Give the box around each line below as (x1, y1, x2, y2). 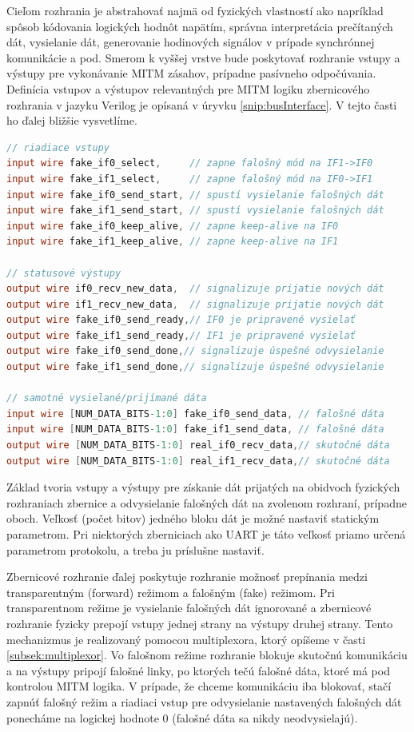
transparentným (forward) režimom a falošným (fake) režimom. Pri (6, 583, 335, 600)
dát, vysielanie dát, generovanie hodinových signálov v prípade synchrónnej (6, 34, 375, 50)
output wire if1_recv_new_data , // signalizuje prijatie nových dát (6, 298, 384, 310)
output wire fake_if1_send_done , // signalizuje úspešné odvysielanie (6, 361, 384, 373)
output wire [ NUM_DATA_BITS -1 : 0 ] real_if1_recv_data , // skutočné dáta (6, 455, 390, 467)
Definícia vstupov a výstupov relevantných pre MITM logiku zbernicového (6, 80, 370, 97)
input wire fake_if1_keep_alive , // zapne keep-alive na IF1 (6, 236, 339, 248)
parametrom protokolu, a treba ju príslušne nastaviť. (6, 541, 265, 558)
